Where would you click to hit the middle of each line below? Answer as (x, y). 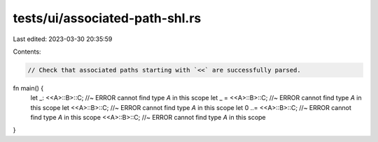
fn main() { (28, 88)
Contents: (27, 52)
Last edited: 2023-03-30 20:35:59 (63, 39)
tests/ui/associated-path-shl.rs (107, 18)
